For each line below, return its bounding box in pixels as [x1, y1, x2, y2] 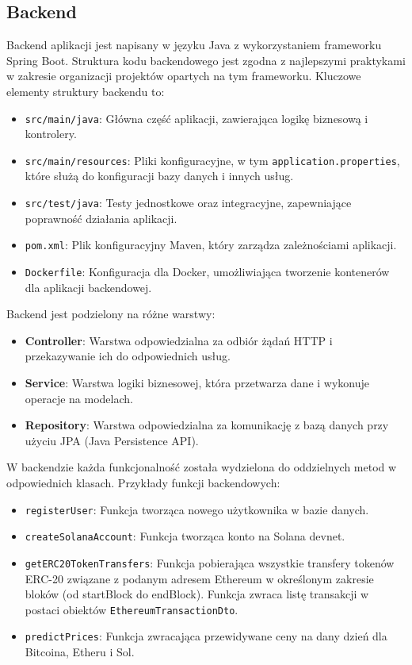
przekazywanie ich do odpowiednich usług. [25, 348, 231, 364]
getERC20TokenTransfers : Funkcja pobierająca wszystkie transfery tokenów [25, 554, 395, 571]
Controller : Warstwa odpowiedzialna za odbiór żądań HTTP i [25, 332, 333, 348]
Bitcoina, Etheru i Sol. [25, 644, 135, 660]
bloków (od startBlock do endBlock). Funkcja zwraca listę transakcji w [25, 586, 369, 602]
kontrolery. [25, 125, 77, 142]
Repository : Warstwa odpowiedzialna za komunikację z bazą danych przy [25, 417, 389, 433]
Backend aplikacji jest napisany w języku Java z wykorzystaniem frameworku [6, 37, 382, 53]
